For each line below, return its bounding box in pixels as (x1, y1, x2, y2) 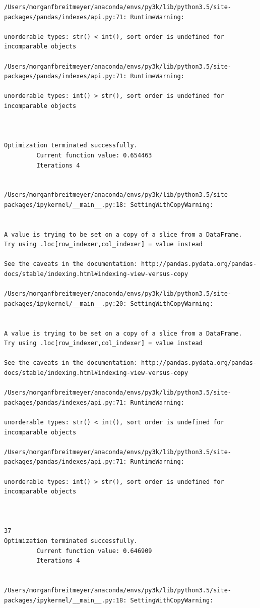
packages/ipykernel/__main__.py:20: (4, 300, 127, 307)
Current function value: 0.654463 (36, 151, 152, 159)
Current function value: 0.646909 (36, 547, 152, 555)
